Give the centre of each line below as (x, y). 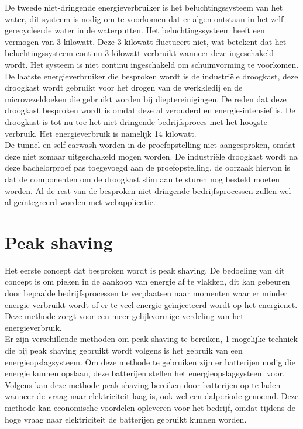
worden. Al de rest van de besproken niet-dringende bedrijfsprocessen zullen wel (148, 190)
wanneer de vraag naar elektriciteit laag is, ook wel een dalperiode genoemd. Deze (152, 396)
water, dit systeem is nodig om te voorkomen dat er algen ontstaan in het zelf (144, 18)
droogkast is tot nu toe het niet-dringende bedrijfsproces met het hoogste (136, 121)
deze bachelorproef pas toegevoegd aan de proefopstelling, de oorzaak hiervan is (148, 167)
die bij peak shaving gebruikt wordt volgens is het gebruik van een (124, 350)
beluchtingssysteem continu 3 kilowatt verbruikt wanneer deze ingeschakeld (140, 53)
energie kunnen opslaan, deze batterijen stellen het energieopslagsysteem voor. (145, 373)
